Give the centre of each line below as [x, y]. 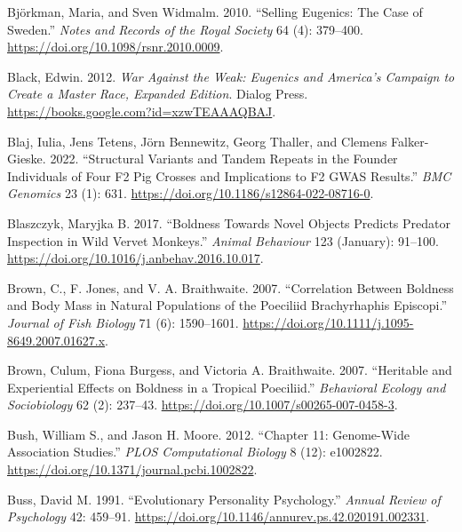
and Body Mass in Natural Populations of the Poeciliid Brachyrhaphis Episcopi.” [227, 305]
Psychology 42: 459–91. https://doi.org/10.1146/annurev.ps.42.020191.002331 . [219, 516]
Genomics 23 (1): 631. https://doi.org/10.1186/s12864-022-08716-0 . [191, 193]
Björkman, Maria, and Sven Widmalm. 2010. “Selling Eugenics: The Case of [215, 12]
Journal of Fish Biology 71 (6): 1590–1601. [123, 322]
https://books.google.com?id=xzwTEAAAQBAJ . [142, 111]
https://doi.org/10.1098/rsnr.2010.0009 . [115, 47]
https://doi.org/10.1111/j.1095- [328, 322]
